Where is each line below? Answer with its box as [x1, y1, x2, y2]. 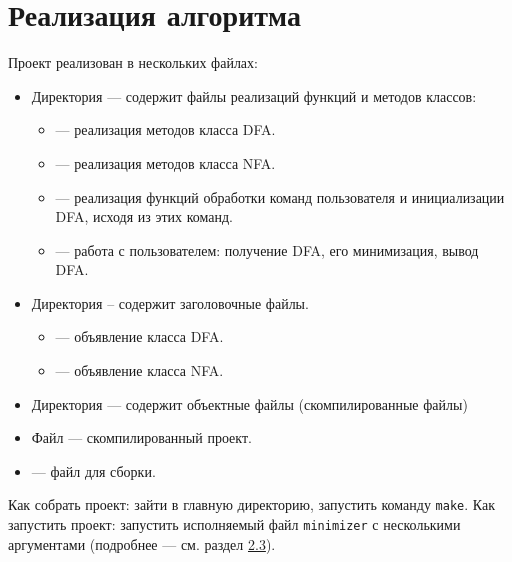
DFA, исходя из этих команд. [55, 206, 234, 227]
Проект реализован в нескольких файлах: [8, 52, 258, 73]
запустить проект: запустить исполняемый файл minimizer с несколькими [8, 514, 461, 535]
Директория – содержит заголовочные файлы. [31, 292, 309, 313]
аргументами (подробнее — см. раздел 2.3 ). [8, 533, 276, 554]
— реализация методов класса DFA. [55, 119, 276, 140]
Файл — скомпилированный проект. [31, 427, 252, 448]
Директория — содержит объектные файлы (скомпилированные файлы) [31, 393, 468, 414]
